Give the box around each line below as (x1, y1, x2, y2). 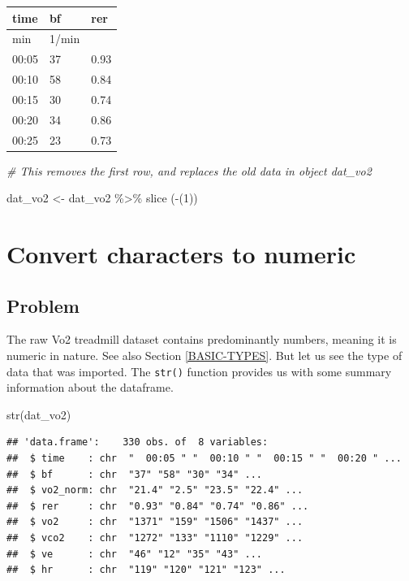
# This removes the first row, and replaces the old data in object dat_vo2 (6, 162, 372, 179)
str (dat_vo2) (6, 405, 71, 423)
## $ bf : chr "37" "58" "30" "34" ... (6, 468, 262, 480)
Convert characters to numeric (6, 237, 356, 271)
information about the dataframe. (6, 379, 174, 396)
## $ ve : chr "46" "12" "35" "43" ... (6, 548, 262, 560)
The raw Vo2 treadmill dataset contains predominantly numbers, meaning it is (6, 331, 397, 348)
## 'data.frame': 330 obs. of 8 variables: (6, 436, 269, 449)
